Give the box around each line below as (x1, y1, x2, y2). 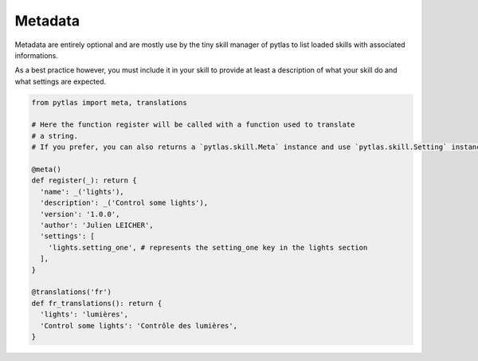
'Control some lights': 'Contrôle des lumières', (40, 321, 238, 330)
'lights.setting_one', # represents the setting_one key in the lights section (48, 243, 368, 252)
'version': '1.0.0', (40, 210, 120, 218)
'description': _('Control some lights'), (40, 198, 209, 207)
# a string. (31, 131, 79, 140)
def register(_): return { (31, 176, 137, 185)
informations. (14, 50, 59, 60)
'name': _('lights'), (40, 187, 125, 196)
